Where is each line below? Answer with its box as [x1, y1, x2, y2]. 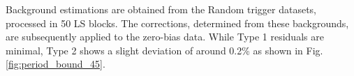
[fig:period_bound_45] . [6, 56, 105, 71]
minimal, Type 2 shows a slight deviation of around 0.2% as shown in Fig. [6, 43, 323, 57]
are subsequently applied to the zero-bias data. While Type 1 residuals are [6, 29, 324, 44]
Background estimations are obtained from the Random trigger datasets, [6, 2, 317, 16]
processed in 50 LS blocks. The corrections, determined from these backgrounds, [6, 15, 349, 30]
